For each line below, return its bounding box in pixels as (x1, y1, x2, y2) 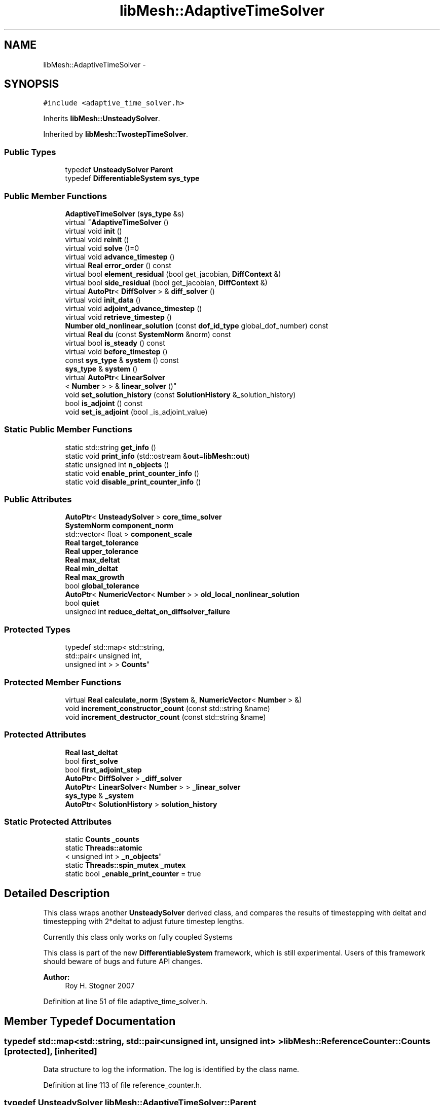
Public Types (4, 146, 56, 157)
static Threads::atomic (65, 843, 142, 853)
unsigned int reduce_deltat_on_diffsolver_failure (65, 607, 230, 616)
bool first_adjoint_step (65, 765, 142, 774)
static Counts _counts (65, 835, 139, 844)
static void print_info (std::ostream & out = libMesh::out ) (65, 451, 250, 460)
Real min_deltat (65, 564, 118, 573)
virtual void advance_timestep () (65, 252, 175, 261)
